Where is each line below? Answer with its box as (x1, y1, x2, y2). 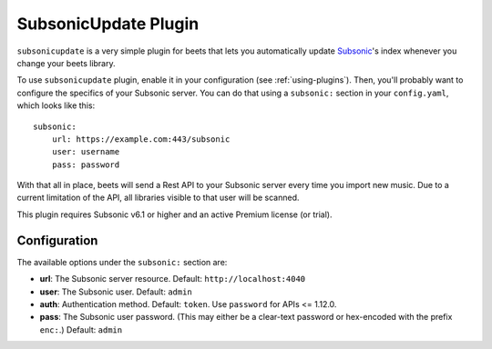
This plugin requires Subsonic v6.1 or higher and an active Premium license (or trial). (16, 209, 333, 220)
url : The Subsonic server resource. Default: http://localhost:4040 (39, 274, 306, 284)
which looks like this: (16, 100, 96, 111)
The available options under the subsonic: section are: (16, 256, 228, 267)
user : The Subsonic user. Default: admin (39, 286, 193, 297)
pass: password (51, 159, 120, 170)
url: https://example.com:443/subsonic (51, 134, 231, 145)
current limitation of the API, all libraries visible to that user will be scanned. (16, 192, 300, 204)
